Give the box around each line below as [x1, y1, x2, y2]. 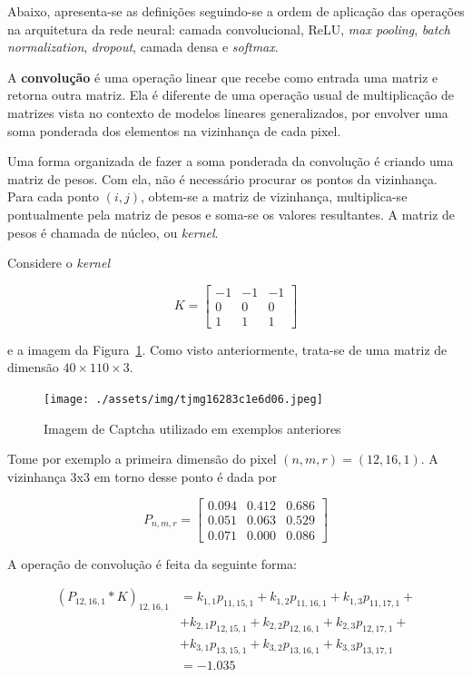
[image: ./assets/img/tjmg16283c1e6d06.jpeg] [44, 393, 323, 406]
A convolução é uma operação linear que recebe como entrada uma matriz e [7, 67, 438, 86]
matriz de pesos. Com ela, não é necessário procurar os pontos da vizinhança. [7, 169, 438, 188]
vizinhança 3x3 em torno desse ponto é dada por [7, 466, 277, 486]
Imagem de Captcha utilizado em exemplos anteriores [44, 418, 341, 437]
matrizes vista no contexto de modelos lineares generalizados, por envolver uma [7, 103, 448, 122]
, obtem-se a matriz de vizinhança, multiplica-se [140, 187, 408, 206]
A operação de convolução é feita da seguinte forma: [7, 554, 298, 573]
